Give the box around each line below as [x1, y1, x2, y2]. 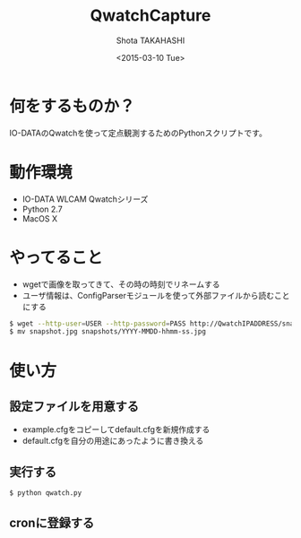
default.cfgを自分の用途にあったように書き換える [21, 436, 204, 447]
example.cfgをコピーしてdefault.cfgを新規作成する [21, 424, 211, 435]
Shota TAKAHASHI [116, 35, 185, 46]
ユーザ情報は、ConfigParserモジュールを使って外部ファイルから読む [21, 290, 275, 300]
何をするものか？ [9, 96, 136, 117]
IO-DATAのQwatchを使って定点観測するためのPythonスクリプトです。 [9, 127, 267, 138]
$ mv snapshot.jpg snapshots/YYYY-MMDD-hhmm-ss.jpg [9, 327, 206, 336]
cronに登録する [9, 516, 95, 531]
